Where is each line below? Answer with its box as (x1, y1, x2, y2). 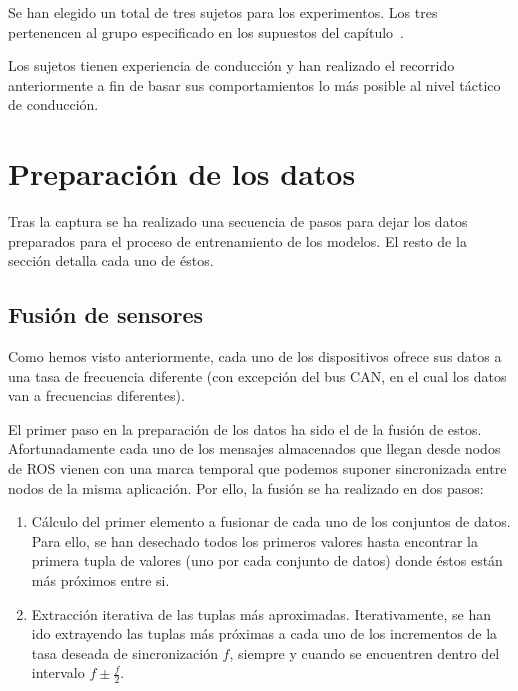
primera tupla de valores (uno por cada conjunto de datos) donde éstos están (31, 550, 503, 571)
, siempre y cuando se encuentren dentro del (229, 642, 500, 663)
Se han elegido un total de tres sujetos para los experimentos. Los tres (8, 2, 438, 22)
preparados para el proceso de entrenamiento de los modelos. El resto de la (8, 230, 467, 251)
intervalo (31, 662, 85, 683)
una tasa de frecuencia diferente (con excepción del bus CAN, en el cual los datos (8, 365, 507, 386)
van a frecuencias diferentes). (8, 385, 185, 406)
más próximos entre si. (31, 570, 170, 591)
